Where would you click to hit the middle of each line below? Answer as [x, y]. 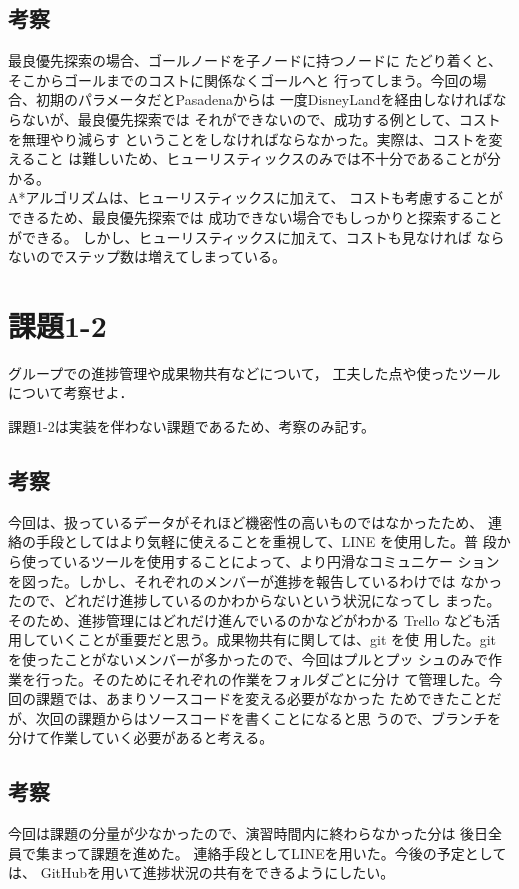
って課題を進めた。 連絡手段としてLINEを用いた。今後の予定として [285, 852]
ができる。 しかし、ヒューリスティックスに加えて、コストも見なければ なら [256, 236]
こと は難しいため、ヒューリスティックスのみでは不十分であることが [261, 158]
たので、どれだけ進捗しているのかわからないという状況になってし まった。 [254, 600]
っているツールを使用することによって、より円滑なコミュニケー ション [267, 561]
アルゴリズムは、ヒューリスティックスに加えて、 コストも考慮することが [264, 197]
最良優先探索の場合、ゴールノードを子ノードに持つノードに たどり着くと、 [255, 60]
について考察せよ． [71, 392]
